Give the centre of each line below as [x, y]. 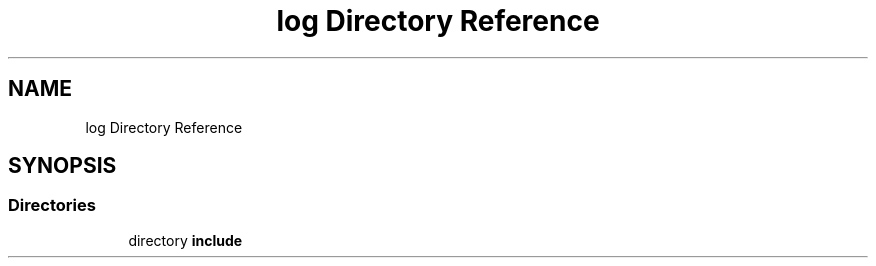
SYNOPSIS [62, 166]
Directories [52, 205]
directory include [185, 240]
